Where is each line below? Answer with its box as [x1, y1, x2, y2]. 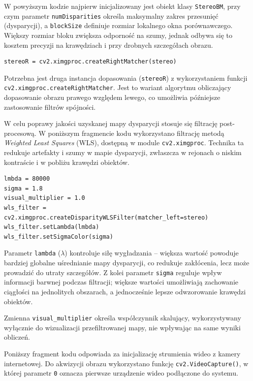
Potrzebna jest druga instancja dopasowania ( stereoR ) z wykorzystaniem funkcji [4, 72, 248, 83]
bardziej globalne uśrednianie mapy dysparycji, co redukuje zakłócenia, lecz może [4, 257, 250, 268]
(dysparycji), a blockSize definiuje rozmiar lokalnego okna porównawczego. [4, 20, 233, 31]
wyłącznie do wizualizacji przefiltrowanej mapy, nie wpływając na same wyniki [4, 322, 241, 332]
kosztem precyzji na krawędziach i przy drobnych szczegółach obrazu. [4, 39, 213, 50]
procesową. [4, 127, 36, 138]
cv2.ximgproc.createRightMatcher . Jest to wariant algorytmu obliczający [4, 82, 231, 93]
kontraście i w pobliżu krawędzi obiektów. [4, 157, 129, 167]
